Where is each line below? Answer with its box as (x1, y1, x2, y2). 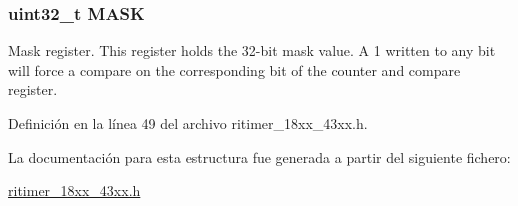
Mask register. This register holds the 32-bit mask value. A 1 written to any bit (8, 40, 496, 61)
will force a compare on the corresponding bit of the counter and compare (8, 59, 461, 80)
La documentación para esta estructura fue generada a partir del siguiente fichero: (8, 146, 511, 167)
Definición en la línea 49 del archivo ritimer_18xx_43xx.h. (8, 113, 368, 133)
